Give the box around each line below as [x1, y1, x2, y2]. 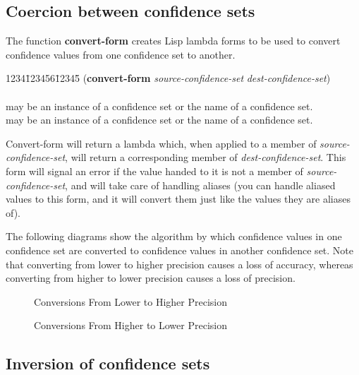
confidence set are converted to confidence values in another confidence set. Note [6, 242, 354, 257]
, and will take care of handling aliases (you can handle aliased [65, 177, 336, 192]
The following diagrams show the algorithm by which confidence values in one [6, 229, 342, 244]
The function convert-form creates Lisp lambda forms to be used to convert [6, 33, 341, 48]
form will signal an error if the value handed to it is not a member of [6, 163, 303, 178]
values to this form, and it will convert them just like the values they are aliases [6, 191, 351, 206]
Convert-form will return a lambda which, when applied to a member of [6, 136, 317, 150]
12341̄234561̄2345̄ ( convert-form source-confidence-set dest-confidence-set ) [6, 71, 331, 85]
